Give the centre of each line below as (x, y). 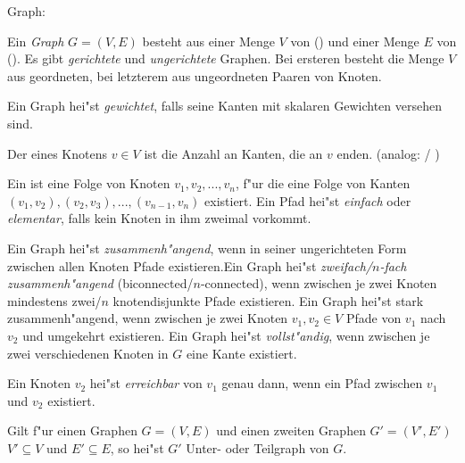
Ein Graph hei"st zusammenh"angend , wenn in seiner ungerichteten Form (207, 248)
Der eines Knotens (57, 153)
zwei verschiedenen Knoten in (88, 353)
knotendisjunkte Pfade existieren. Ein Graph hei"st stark (268, 300)
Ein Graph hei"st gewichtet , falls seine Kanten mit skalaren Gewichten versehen (224, 106)
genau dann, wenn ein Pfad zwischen (322, 383)
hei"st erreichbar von (146, 383)
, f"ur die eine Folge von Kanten (323, 183)
